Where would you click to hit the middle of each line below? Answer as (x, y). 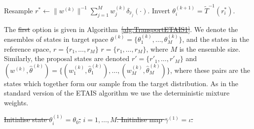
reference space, (28, 48)
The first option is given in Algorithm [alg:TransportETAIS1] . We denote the (121, 29)
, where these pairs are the (210, 70)
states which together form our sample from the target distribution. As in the (121, 83)
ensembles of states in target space (56, 39)
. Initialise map (139, 119)
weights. (16, 102)
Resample (18, 10)
